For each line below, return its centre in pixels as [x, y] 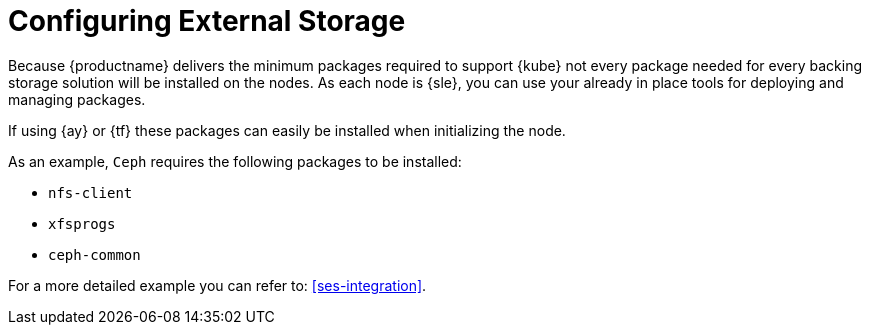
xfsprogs [82, 223]
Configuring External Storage [207, 21]
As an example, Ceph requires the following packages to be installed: [235, 161]
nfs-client [90, 192]
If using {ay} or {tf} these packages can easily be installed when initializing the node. [287, 130]
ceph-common [94, 254]
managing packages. [77, 99]
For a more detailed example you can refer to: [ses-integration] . [217, 285]
